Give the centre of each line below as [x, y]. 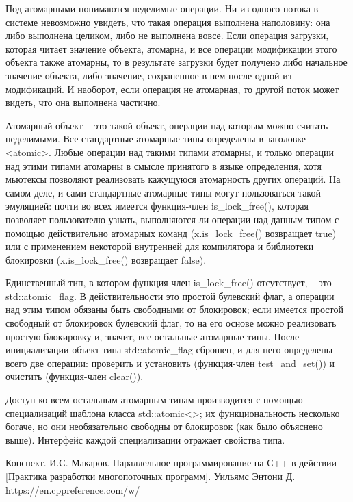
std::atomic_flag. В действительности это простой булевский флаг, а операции [170, 296]
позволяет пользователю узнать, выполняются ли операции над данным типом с [172, 219]
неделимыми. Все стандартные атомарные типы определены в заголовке [156, 139]
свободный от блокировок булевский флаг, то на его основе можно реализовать [171, 323]
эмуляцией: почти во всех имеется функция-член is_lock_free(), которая [157, 206]
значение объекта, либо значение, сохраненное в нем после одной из [149, 75]
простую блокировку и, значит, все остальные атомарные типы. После [153, 336]
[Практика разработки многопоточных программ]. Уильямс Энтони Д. [151, 476]
